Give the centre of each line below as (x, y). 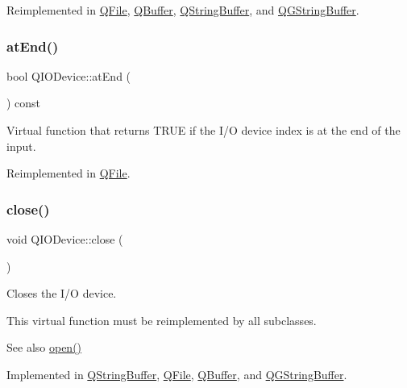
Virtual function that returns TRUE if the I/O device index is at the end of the (203, 130)
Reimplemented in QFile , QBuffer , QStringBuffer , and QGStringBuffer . (183, 10)
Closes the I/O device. (62, 293)
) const (24, 103)
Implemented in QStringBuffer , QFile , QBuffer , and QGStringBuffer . (177, 374)
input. (21, 146)
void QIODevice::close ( (65, 239)
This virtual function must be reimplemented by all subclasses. (162, 320)
